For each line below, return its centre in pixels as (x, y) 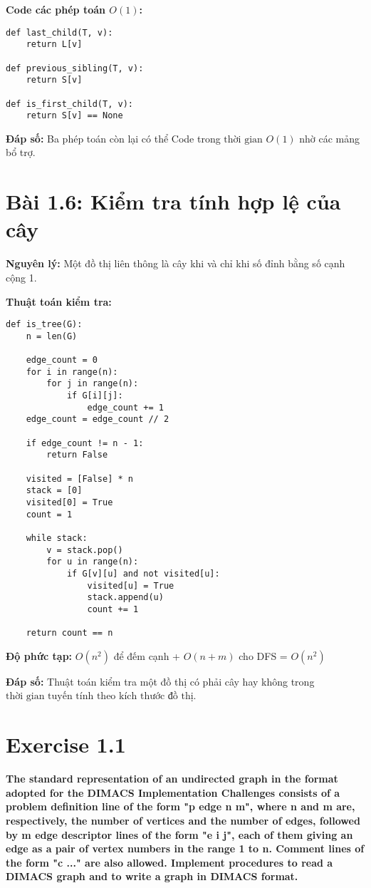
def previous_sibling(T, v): (75, 68)
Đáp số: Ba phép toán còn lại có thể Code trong (113, 138)
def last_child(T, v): (59, 32)
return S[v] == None (74, 116)
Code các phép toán (56, 9)
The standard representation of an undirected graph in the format (172, 779)
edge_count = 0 (62, 360)
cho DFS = (263, 655)
